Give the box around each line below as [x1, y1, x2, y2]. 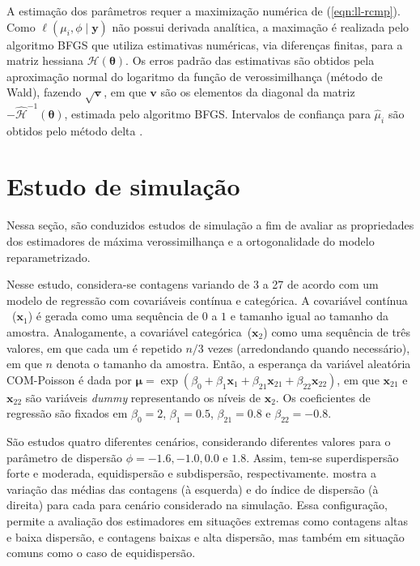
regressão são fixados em [6, 405, 128, 422]
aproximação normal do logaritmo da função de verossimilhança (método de [6, 67, 383, 84]
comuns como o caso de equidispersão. [6, 544, 196, 561]
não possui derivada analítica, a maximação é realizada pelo [112, 18, 409, 35]
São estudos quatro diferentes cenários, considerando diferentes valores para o [6, 433, 391, 450]
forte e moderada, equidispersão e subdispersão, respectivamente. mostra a [6, 465, 376, 482]
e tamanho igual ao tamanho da [230, 307, 388, 324]
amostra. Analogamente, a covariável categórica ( [6, 323, 252, 340]
